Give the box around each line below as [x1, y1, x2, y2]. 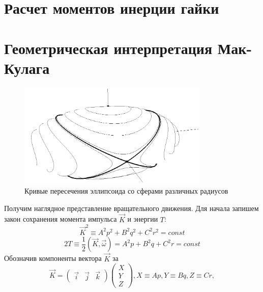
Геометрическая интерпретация [4, 37, 213, 58]
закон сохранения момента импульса [4, 214, 117, 224]
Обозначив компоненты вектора [4, 253, 102, 263]
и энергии [127, 214, 158, 224]
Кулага [4, 57, 50, 78]
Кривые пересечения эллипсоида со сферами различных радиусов [24, 185, 228, 196]
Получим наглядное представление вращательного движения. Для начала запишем [4, 202, 259, 213]
